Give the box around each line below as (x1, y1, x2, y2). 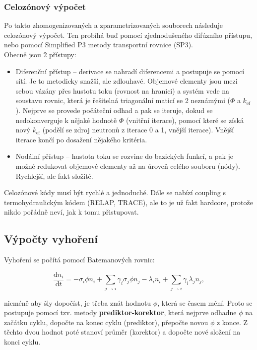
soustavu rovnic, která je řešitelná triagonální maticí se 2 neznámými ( (15, 95, 230, 106)
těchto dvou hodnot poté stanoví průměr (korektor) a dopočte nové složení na (4, 327, 241, 337)
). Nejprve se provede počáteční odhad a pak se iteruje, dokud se (15, 105, 213, 115)
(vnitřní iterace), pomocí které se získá (126, 115, 244, 125)
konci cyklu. (4, 336, 41, 347)
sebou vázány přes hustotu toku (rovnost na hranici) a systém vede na (15, 85, 230, 96)
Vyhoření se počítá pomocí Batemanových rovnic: (4, 254, 155, 265)
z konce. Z (216, 317, 248, 327)
